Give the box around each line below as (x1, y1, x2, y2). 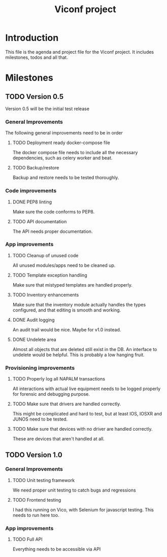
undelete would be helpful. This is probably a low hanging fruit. (12, 352, 145, 358)
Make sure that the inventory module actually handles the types (12, 301, 146, 307)
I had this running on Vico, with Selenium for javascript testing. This (12, 506, 154, 513)
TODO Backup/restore (12, 165, 59, 171)
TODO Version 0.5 (5, 92, 64, 101)
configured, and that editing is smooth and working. (12, 307, 121, 313)
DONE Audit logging (12, 317, 55, 323)
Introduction (5, 32, 59, 44)
